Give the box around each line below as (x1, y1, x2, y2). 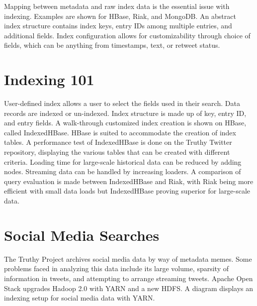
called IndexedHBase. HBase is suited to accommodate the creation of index (4, 127, 236, 137)
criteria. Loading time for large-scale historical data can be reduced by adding (4, 156, 242, 167)
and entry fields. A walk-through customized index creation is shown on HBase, (4, 117, 247, 128)
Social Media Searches (4, 224, 160, 245)
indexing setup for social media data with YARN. (4, 293, 155, 303)
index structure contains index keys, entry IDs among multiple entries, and (4, 20, 232, 31)
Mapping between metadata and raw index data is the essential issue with (4, 1, 230, 11)
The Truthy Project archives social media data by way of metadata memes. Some (4, 253, 252, 264)
